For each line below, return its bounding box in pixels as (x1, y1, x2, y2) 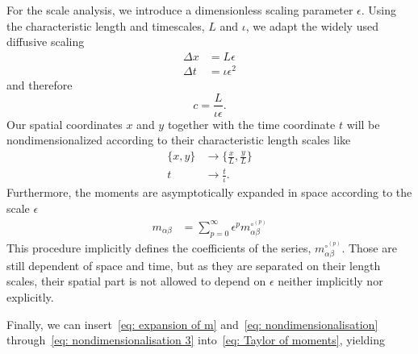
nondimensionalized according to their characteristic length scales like (6, 131, 351, 148)
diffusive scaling (6, 33, 85, 50)
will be (346, 115, 380, 132)
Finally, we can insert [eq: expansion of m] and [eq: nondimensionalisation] (6, 315, 378, 332)
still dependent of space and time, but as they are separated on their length (6, 256, 381, 273)
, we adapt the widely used (245, 17, 378, 34)
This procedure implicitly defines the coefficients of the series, (6, 239, 311, 256)
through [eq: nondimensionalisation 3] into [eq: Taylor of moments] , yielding (6, 331, 386, 348)
